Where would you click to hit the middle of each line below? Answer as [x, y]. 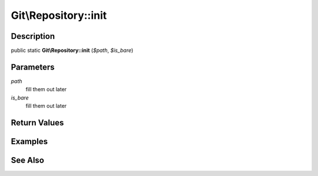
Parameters [33, 67]
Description [33, 36]
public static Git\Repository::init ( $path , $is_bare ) [72, 51]
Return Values [37, 123]
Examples [29, 141]
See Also [27, 160]
